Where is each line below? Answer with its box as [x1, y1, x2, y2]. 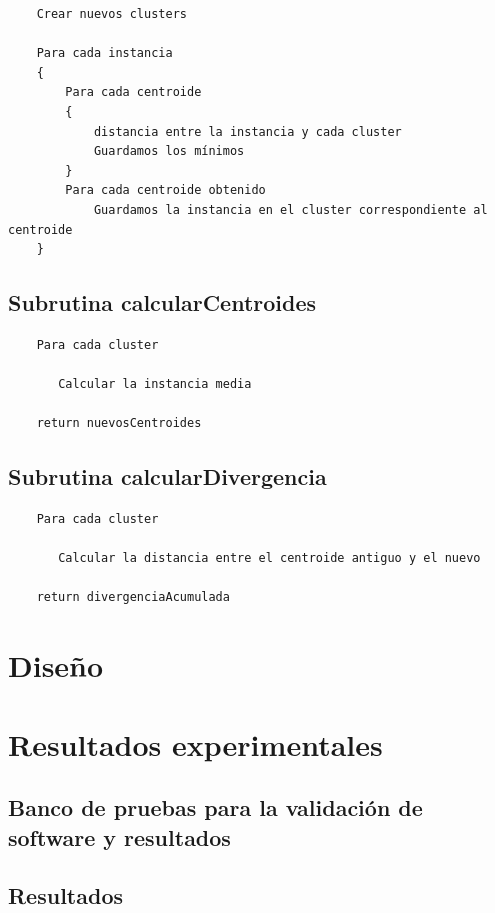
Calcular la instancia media [58, 377, 252, 392]
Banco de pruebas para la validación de [8, 792, 423, 823]
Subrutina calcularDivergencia [8, 461, 327, 492]
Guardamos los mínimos [93, 144, 245, 159]
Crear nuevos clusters [36, 7, 187, 21]
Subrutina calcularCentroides [8, 287, 317, 318]
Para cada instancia [36, 46, 173, 61]
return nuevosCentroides [36, 416, 202, 431]
